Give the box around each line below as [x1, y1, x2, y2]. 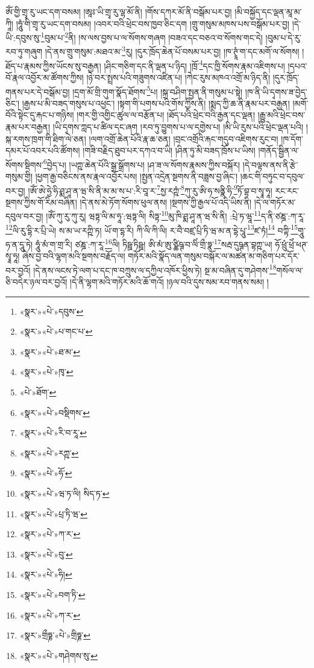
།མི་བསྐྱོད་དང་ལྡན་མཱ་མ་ [234, 5, 302, 17]
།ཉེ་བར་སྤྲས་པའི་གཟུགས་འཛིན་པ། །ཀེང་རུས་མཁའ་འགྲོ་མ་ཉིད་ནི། [86, 71, 271, 83]
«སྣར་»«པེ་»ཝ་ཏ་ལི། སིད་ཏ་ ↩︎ [19, 487, 110, 499]
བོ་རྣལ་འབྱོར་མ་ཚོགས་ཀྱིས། [5, 71, 84, 83]
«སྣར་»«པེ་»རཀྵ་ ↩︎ [19, 446, 79, 459]
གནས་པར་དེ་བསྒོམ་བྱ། [5, 85, 70, 98]
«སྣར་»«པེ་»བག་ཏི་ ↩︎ [19, 588, 86, 600]
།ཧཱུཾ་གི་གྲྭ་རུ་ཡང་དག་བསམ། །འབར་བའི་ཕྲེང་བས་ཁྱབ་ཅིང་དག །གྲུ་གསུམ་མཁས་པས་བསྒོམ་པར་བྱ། [16, 17, 290, 30]
